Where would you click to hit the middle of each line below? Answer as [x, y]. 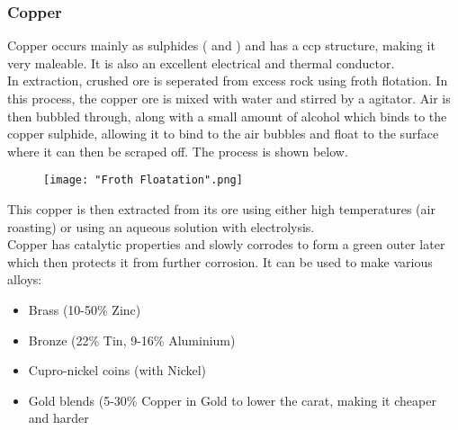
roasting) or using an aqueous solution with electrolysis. [161, 226]
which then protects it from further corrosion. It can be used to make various [220, 261]
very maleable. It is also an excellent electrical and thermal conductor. [201, 63]
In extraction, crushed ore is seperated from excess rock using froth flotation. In [228, 81]
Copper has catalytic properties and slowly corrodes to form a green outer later [226, 244]
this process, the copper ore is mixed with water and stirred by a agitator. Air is [229, 98]
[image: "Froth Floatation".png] [143, 180]
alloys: [25, 279]
